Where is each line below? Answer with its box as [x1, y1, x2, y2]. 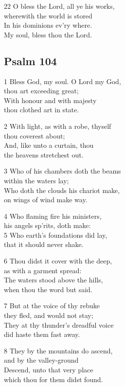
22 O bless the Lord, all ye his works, [4, 1, 115, 11]
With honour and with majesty [4, 95, 97, 105]
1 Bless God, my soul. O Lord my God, [4, 76, 121, 86]
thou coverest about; [4, 130, 65, 140]
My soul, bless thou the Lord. [4, 29, 92, 39]
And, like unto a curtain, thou [4, 140, 94, 150]
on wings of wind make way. [4, 194, 88, 205]
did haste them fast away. [4, 329, 80, 339]
